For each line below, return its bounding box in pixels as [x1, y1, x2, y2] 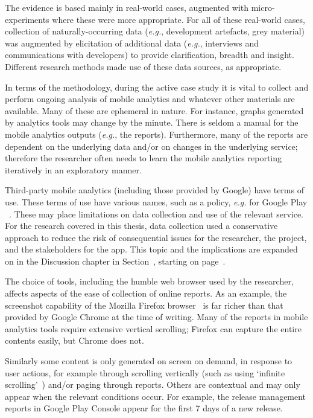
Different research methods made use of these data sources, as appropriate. [5, 60, 282, 72]
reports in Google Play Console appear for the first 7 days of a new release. [5, 402, 283, 414]
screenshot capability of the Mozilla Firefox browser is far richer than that [5, 298, 283, 311]
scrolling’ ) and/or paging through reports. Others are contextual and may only [5, 378, 300, 391]
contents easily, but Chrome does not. [5, 334, 144, 347]
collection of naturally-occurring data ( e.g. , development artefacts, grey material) [5, 25, 305, 37]
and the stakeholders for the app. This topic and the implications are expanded [5, 243, 298, 256]
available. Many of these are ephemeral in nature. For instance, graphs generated [5, 104, 304, 117]
